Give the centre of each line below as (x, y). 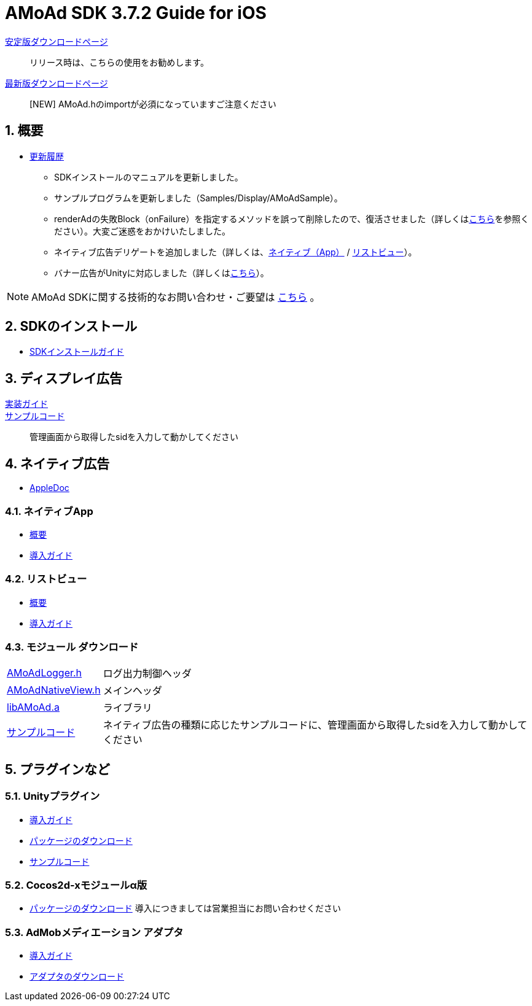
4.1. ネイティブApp (49, 511)
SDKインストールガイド (77, 352)
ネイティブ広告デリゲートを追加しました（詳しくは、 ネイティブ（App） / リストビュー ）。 (236, 252)
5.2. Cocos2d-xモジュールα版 (76, 885)
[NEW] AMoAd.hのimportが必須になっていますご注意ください (153, 104)
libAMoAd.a (33, 707)
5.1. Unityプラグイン (53, 796)
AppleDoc (49, 488)
